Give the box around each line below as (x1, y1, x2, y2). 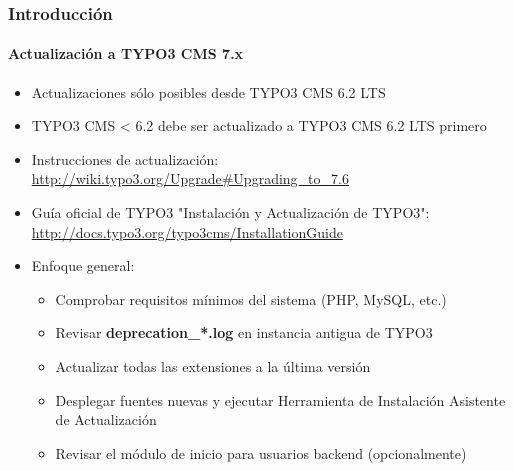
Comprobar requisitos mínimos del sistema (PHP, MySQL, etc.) (55, 288, 447, 309)
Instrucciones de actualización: (31, 148, 219, 169)
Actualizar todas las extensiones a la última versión (55, 355, 371, 376)
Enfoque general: (31, 255, 135, 276)
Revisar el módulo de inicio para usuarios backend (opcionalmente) (55, 442, 467, 463)
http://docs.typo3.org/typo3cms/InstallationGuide (31, 221, 343, 242)
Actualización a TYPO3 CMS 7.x (8, 43, 244, 64)
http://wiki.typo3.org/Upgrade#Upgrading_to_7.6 (31, 168, 349, 189)
